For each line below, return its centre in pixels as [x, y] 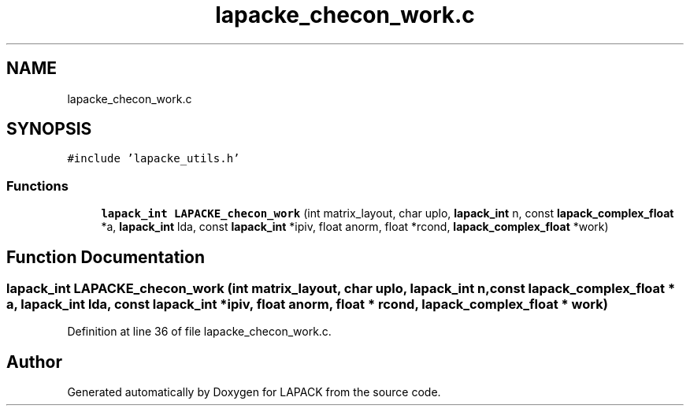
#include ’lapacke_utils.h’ [154, 159]
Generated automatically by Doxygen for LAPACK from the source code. [254, 392]
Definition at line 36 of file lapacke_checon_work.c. [199, 332]
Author [34, 362]
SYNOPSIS [49, 129]
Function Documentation [106, 257]
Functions [37, 186]
